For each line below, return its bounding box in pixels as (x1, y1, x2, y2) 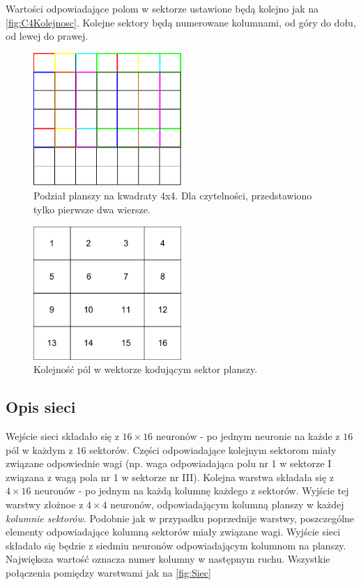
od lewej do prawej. (6, 29, 89, 43)
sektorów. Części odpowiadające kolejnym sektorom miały (89, 442, 337, 457)
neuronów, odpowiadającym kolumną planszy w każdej (110, 497, 344, 512)
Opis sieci (6, 396, 76, 418)
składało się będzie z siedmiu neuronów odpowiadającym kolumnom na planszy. (6, 538, 346, 552)
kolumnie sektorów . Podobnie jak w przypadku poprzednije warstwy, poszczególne (6, 510, 355, 525)
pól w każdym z (6, 442, 73, 457)
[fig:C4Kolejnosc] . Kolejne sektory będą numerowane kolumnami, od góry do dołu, (6, 15, 356, 29)
